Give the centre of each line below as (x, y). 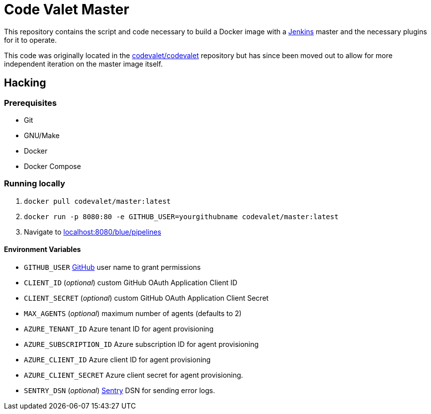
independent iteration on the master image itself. (83, 64)
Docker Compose (53, 166)
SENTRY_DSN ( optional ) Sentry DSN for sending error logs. (119, 390)
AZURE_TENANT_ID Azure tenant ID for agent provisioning (119, 329)
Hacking (25, 83)
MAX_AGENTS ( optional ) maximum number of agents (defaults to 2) (133, 313)
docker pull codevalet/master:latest (98, 201)
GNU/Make (42, 135)
